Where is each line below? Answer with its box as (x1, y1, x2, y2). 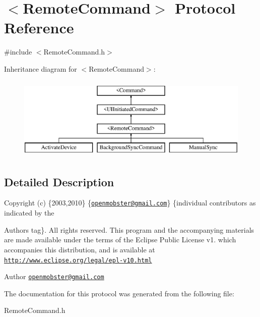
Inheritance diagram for (4, 63, 77, 74)
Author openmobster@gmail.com (4, 271, 104, 282)
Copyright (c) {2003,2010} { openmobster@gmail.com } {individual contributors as (4, 197, 256, 208)
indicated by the (4, 207, 54, 218)
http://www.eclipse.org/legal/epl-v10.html (4, 256, 152, 264)
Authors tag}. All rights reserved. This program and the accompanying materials (4, 224, 254, 235)
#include (4, 46, 32, 57)
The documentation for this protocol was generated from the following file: (4, 288, 234, 298)
